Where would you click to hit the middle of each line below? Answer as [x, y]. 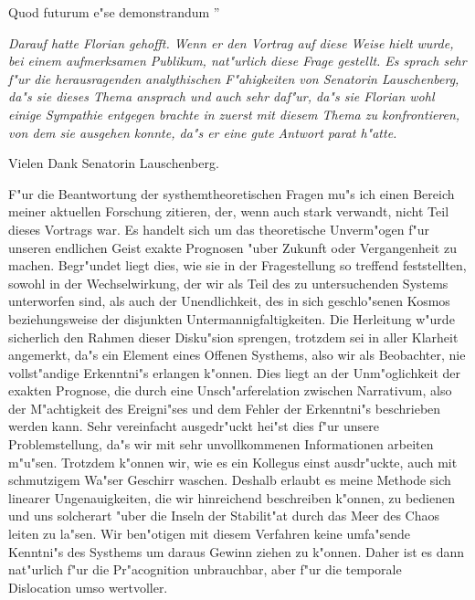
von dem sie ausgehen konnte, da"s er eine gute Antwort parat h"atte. [203, 132]
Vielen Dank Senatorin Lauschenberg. [114, 163]
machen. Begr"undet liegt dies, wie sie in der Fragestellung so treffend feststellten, [237, 265]
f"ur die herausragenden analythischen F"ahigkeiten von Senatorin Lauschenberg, [234, 78]
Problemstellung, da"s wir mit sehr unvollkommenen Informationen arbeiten [221, 444]
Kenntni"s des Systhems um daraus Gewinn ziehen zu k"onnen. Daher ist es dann [237, 551]
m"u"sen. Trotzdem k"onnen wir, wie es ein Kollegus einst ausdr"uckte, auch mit [233, 462]
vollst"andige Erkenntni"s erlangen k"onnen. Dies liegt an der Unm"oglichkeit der [235, 372]
